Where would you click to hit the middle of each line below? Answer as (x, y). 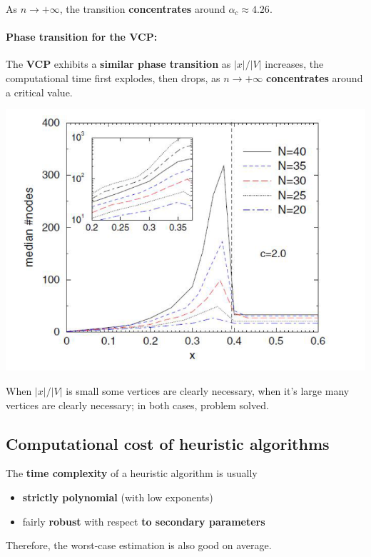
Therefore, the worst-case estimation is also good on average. (139, 545)
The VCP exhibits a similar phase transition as (118, 64)
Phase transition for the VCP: (82, 37)
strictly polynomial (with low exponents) (118, 497)
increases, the (294, 64)
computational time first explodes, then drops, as (113, 77)
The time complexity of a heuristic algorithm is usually (132, 473)
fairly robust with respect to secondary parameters (144, 521)
